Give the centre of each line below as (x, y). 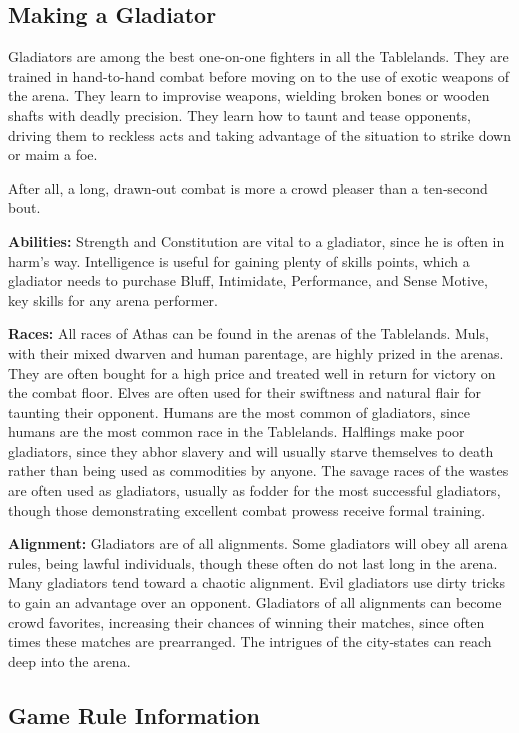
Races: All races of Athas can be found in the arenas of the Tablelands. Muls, (248, 333)
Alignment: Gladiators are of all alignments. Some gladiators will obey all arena (258, 543)
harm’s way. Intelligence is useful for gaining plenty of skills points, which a (239, 260)
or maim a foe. (53, 154)
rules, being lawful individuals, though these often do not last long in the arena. (253, 562)
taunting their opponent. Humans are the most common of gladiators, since (239, 411)
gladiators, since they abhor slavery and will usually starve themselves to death (251, 450)
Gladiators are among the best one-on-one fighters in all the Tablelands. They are (258, 56)
